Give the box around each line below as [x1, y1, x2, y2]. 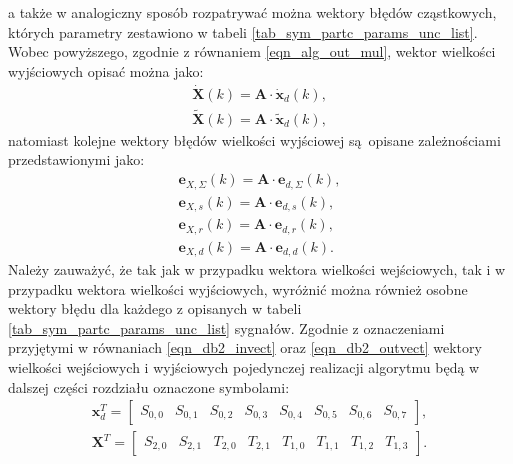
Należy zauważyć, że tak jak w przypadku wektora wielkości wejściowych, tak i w [8, 259, 506, 279]
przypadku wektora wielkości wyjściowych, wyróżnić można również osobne [8, 278, 468, 299]
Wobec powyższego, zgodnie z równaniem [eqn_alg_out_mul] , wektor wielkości [8, 41, 496, 62]
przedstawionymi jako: [8, 149, 145, 170]
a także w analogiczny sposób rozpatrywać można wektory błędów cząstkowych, [8, 2, 497, 22]
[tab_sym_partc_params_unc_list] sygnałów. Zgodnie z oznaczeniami [8, 317, 445, 338]
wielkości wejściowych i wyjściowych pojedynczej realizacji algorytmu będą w [8, 356, 480, 377]
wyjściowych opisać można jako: [8, 60, 204, 81]
